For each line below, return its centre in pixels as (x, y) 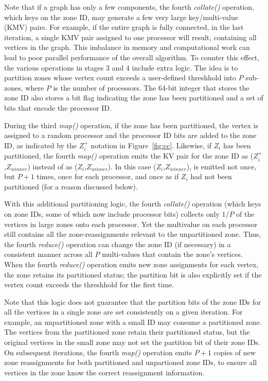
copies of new (235, 352)
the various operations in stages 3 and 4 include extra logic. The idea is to (121, 67)
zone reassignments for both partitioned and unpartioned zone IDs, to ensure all (131, 362)
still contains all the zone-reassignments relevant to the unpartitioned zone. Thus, (133, 234)
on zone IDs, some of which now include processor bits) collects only (112, 213)
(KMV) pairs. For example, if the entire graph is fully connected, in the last (124, 27)
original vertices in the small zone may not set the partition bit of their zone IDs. (132, 342)
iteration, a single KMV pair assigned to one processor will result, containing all (130, 37)
